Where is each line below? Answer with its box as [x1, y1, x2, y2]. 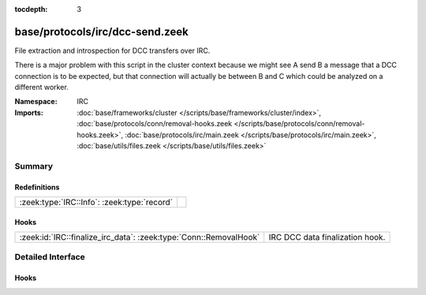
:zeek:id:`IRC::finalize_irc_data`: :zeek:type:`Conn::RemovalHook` [19, 231, 260, 242]
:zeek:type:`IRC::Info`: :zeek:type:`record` [19, 196, 174, 207]
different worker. [14, 83, 69, 92]
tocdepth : [14, 5, 48, 13]
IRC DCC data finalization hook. [268, 231, 386, 242]
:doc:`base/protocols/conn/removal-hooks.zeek [77, 119, 233, 129]
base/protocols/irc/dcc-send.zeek [14, 24, 189, 39]
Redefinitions [14, 182, 60, 192]
